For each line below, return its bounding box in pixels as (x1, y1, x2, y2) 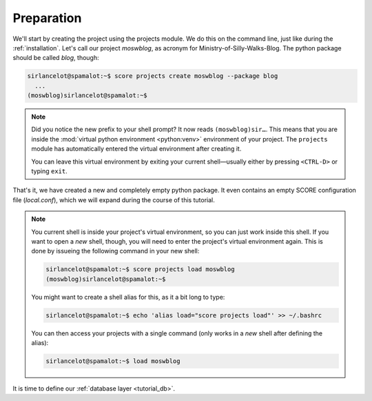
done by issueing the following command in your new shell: (31, 247, 200, 255)
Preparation (12, 10, 82, 26)
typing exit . (31, 167, 68, 175)
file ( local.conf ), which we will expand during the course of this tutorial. (12, 195, 215, 204)
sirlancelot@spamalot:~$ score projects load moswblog (45, 266, 235, 273)
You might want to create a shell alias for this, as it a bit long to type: (31, 293, 225, 301)
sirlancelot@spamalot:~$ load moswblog (45, 358, 180, 365)
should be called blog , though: (12, 54, 99, 62)
